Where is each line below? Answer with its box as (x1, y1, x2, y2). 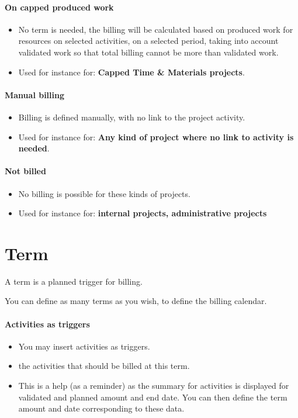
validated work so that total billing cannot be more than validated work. (18, 46, 279, 58)
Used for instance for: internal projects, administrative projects (18, 207, 267, 219)
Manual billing (5, 88, 65, 101)
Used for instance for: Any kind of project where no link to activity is (18, 130, 294, 143)
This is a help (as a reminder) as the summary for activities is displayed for (18, 379, 289, 392)
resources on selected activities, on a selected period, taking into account (18, 34, 279, 47)
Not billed (5, 165, 46, 177)
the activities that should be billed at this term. (18, 360, 190, 372)
